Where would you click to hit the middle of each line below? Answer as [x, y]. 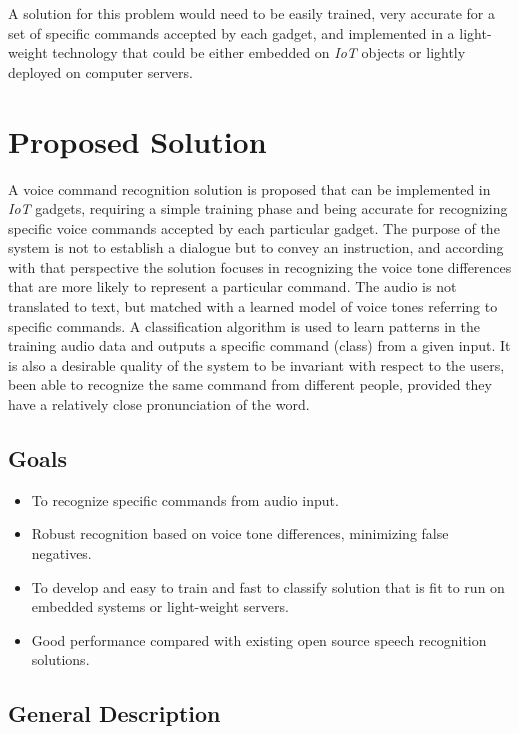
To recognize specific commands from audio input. [185, 499]
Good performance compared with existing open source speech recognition [259, 639]
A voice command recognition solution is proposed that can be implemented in [249, 188]
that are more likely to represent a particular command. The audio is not [232, 286]
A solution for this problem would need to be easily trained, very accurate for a [251, 13]
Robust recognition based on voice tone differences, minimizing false [240, 533]
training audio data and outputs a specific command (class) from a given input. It [259, 345]
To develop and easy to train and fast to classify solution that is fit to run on [268, 586]
